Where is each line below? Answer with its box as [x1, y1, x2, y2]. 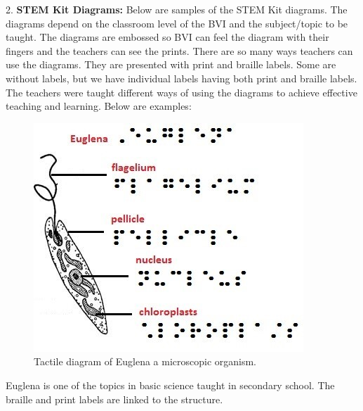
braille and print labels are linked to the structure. [6, 391, 223, 406]
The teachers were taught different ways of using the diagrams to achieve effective [6, 84, 357, 99]
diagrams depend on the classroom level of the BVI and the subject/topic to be [6, 15, 348, 30]
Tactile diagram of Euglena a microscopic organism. [34, 354, 257, 369]
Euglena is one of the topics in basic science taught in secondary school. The [6, 377, 335, 392]
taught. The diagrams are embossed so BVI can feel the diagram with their [6, 30, 329, 44]
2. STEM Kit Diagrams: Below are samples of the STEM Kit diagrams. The [6, 2, 348, 16]
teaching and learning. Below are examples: [6, 99, 192, 113]
